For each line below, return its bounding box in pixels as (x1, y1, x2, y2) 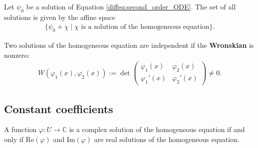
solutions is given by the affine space (4, 11, 115, 22)
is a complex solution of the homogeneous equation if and (69, 124, 245, 135)
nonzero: (4, 49, 30, 60)
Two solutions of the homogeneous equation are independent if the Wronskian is (4, 40, 254, 50)
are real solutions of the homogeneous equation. (94, 134, 240, 144)
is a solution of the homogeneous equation (81, 23, 210, 31)
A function (4, 124, 37, 135)
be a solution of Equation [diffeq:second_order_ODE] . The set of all (26, 1, 236, 11)
